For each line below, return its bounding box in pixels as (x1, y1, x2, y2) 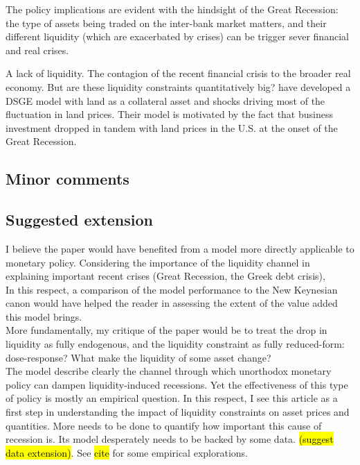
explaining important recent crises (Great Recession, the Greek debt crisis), (6, 269, 325, 283)
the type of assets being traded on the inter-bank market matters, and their (6, 15, 327, 30)
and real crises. (6, 42, 69, 57)
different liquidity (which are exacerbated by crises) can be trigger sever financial (6, 29, 349, 44)
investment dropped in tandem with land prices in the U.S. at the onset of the (6, 120, 338, 135)
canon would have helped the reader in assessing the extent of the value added (6, 296, 338, 310)
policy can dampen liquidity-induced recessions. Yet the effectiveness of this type (6, 377, 348, 391)
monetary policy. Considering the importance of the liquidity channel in (6, 255, 310, 269)
